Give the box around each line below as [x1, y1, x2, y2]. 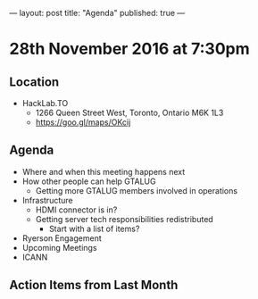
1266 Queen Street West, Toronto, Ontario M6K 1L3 [35, 107, 224, 118]
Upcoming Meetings [21, 242, 97, 253]
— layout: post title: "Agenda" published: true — [9, 8, 186, 18]
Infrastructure [21, 195, 73, 205]
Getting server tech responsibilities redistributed [35, 213, 214, 224]
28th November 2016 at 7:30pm [9, 39, 250, 59]
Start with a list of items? [48, 223, 140, 234]
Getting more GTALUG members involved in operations [35, 185, 238, 195]
